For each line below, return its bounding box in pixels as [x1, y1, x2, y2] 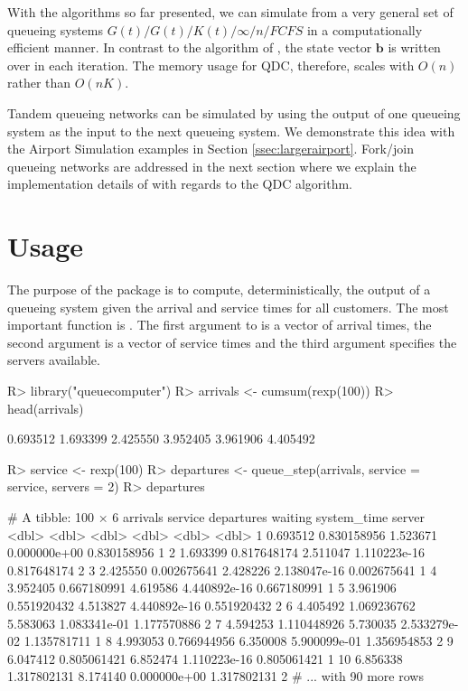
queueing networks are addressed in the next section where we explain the [7, 156, 417, 175]
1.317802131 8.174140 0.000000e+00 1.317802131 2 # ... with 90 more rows [7, 667, 424, 686]
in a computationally [306, 20, 423, 39]
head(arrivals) [7, 398, 84, 417]
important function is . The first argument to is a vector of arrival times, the [7, 315, 432, 334]
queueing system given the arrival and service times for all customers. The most [7, 297, 449, 316]
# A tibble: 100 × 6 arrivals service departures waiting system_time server [7, 508, 425, 526]
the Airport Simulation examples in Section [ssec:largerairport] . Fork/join [7, 139, 414, 158]
